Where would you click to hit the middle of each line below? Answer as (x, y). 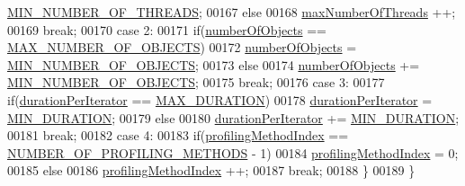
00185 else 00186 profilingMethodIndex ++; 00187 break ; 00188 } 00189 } (211, 170)
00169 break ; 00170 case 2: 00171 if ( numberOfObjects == (167, 29)
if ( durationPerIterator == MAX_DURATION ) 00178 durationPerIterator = (220, 99)
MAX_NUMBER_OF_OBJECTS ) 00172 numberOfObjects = (182, 47)
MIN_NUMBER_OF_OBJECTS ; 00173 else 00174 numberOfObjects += (214, 64)
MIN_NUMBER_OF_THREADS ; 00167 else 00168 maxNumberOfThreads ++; (232, 12)
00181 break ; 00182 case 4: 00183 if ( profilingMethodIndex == (178, 135)
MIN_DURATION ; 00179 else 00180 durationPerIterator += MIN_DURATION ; (233, 117)
